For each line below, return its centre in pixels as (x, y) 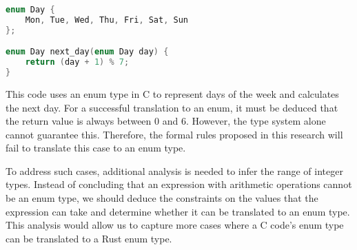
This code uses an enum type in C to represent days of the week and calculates (172, 93)
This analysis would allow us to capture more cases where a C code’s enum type (175, 225)
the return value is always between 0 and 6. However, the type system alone (166, 121)
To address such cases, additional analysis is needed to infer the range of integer (174, 170)
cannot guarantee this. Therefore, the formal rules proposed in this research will (174, 134)
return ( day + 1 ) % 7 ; (77, 62)
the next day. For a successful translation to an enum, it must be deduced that (172, 107)
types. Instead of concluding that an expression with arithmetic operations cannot (179, 184)
